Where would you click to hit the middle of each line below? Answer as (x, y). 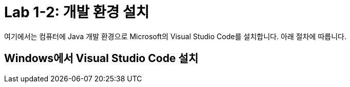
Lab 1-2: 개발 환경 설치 (77, 12)
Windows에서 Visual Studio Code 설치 (101, 59)
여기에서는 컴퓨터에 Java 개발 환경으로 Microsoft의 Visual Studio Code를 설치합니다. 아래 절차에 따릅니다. (175, 36)
